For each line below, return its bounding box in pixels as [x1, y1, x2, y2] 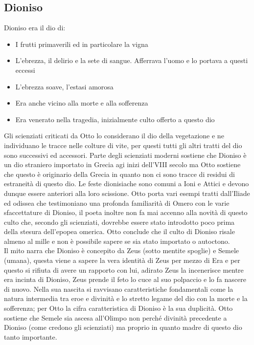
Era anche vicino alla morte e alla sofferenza [15, 98, 148, 108]
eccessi [15, 65, 35, 75]
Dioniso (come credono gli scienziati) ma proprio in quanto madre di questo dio [4, 322, 242, 332]
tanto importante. [4, 331, 57, 342]
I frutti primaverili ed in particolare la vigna [15, 39, 148, 49]
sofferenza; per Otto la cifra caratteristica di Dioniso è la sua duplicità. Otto [4, 303, 233, 313]
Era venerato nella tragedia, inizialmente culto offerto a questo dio [15, 114, 215, 124]
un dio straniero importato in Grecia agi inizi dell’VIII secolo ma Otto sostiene [4, 159, 241, 170]
